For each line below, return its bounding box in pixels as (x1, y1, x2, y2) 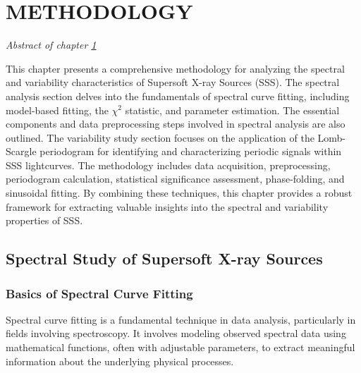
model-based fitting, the (6, 102, 109, 117)
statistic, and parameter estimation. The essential (125, 102, 340, 117)
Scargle (6, 144, 37, 159)
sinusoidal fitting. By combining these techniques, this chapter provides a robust (6, 185, 353, 200)
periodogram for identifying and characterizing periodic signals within (39, 144, 342, 159)
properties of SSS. (6, 213, 83, 228)
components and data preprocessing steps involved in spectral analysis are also (6, 116, 345, 131)
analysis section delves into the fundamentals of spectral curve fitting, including (6, 88, 350, 103)
